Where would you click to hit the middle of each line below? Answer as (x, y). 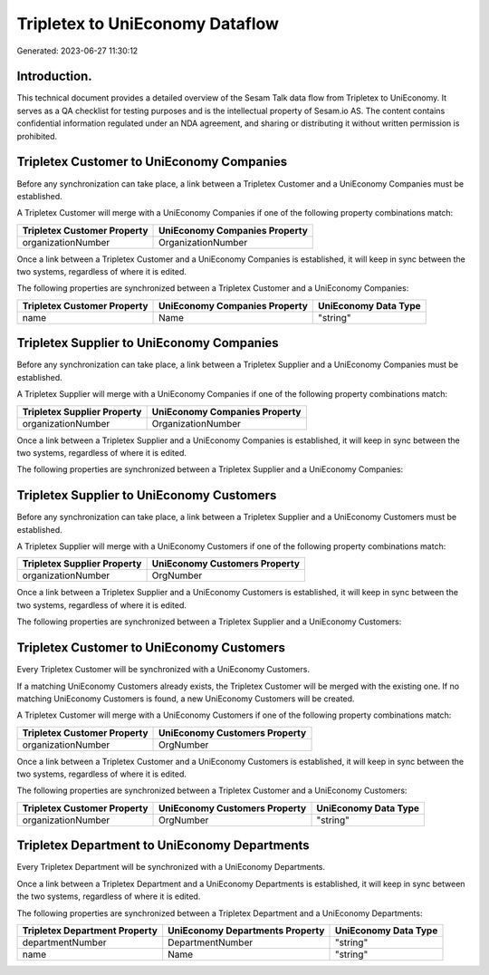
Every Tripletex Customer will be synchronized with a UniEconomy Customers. (163, 670)
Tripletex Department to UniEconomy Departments (163, 846)
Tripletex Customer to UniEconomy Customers (151, 648)
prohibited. (37, 136)
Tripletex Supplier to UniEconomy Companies (148, 343)
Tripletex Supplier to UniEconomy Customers (147, 495)
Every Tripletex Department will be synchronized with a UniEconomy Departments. (171, 867)
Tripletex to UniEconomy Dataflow (148, 24)
